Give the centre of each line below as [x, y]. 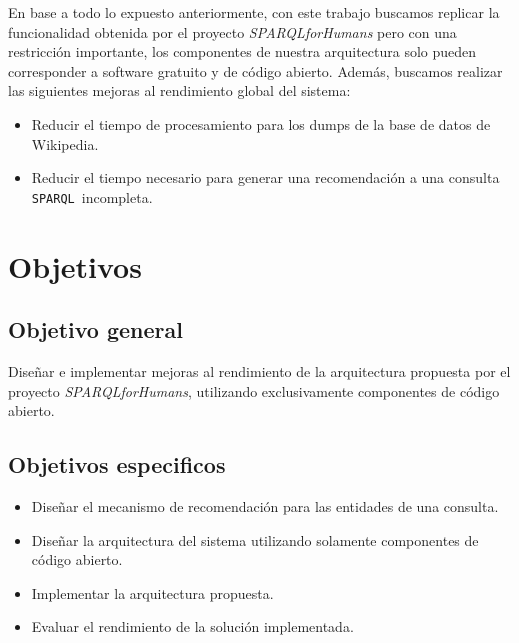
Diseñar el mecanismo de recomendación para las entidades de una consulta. [265, 505]
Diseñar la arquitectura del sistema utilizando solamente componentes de [255, 539]
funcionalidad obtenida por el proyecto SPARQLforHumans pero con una [232, 31]
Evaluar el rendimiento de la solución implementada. [192, 626]
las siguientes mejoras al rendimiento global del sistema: [179, 90]
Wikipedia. [65, 143]
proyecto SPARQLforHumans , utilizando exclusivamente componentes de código [254, 390]
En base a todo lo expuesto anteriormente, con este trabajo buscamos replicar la [254, 12]
